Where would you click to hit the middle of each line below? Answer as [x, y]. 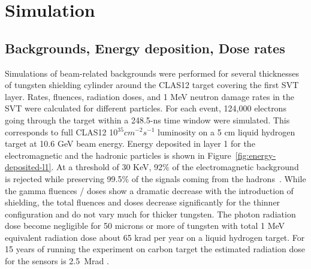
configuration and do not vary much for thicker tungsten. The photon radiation [150, 214]
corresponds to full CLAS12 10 [61, 132]
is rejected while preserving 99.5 [64, 178]
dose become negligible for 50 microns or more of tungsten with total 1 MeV [145, 226]
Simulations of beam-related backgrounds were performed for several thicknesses [152, 73]
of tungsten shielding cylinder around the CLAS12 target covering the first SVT [152, 85]
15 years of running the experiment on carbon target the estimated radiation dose [155, 249]
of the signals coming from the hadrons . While [219, 178]
